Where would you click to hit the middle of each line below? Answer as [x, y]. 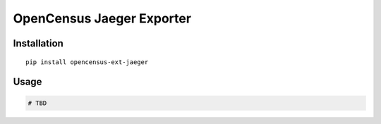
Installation [38, 43]
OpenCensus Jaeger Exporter [102, 18]
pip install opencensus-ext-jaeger [87, 62]
